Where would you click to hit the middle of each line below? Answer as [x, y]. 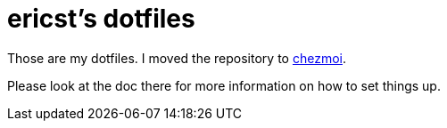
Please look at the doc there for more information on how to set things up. [224, 85]
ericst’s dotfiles [101, 19]
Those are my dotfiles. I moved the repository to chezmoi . [177, 58]
